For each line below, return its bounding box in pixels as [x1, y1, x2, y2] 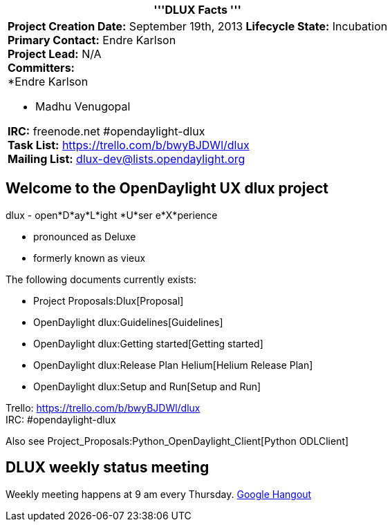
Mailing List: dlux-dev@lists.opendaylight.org [8, 152, 245, 166]
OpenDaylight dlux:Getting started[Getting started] [33, 337, 263, 349]
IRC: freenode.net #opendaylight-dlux [8, 124, 205, 138]
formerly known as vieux [33, 251, 146, 264]
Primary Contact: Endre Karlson [8, 33, 176, 47]
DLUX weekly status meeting [6, 459, 209, 477]
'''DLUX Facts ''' [153, 3, 241, 17]
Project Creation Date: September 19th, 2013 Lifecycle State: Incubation [8, 19, 388, 33]
